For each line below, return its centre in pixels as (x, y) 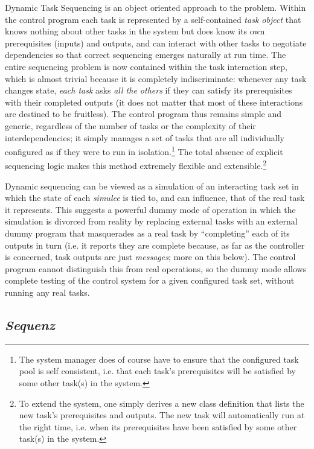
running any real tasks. (47, 292)
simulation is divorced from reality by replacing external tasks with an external (151, 221)
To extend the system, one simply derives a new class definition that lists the (162, 403)
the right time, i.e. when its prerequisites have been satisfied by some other (158, 426)
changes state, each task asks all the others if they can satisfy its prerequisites (149, 90)
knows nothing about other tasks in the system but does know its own (135, 31)
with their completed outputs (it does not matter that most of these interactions (154, 102)
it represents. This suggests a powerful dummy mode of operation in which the (150, 209)
